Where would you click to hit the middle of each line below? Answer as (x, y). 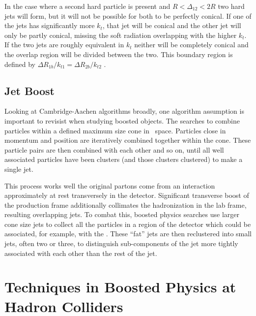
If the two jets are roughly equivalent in (64, 45)
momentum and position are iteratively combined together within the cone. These (128, 140)
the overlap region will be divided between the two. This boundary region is (119, 54)
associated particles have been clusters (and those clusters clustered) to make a (124, 159)
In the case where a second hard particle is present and (87, 6)
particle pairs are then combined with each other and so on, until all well (114, 149)
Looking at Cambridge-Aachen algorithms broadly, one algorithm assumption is (124, 111)
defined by (20, 64)
